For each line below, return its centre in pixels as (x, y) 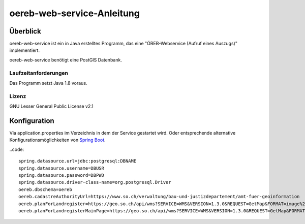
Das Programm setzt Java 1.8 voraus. (48, 83)
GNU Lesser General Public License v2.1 (51, 106)
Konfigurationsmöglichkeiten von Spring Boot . (58, 140)
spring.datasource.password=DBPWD (61, 175)
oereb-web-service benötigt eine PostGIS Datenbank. (66, 60)
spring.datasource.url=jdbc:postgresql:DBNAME (78, 161)
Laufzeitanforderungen (39, 73)
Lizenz (18, 96)
